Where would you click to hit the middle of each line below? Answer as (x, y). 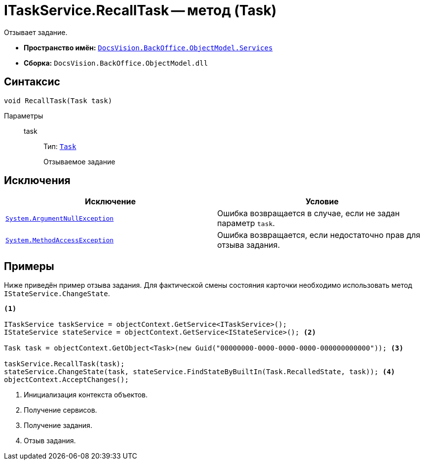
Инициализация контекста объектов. (86, 395)
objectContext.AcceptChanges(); (66, 380)
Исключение (110, 202)
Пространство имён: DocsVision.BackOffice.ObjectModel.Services (148, 47)
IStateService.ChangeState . (57, 294)
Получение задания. (58, 425)
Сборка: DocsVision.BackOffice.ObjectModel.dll (116, 63)
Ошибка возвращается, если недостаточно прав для (319, 235)
